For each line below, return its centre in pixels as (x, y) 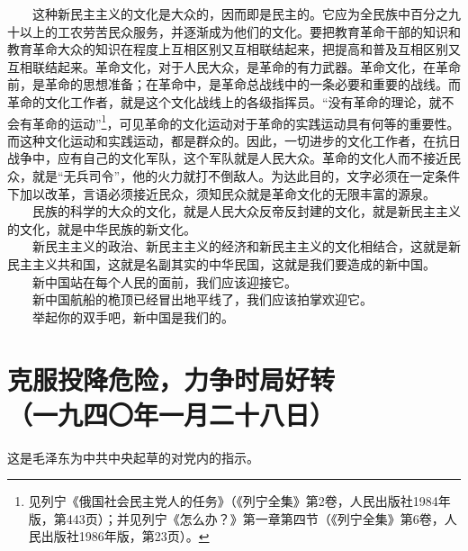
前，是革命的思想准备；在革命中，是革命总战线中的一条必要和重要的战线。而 (234, 84)
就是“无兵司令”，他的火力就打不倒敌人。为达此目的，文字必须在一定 (234, 176)
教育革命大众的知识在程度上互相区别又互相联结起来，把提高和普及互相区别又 (234, 49)
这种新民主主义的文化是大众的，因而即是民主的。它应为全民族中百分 (234, 14)
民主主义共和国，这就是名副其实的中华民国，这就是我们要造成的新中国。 (221, 263)
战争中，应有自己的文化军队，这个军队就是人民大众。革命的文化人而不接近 (228, 158)
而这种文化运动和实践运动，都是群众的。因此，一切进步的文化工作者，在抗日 (234, 140)
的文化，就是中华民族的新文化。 (102, 228)
